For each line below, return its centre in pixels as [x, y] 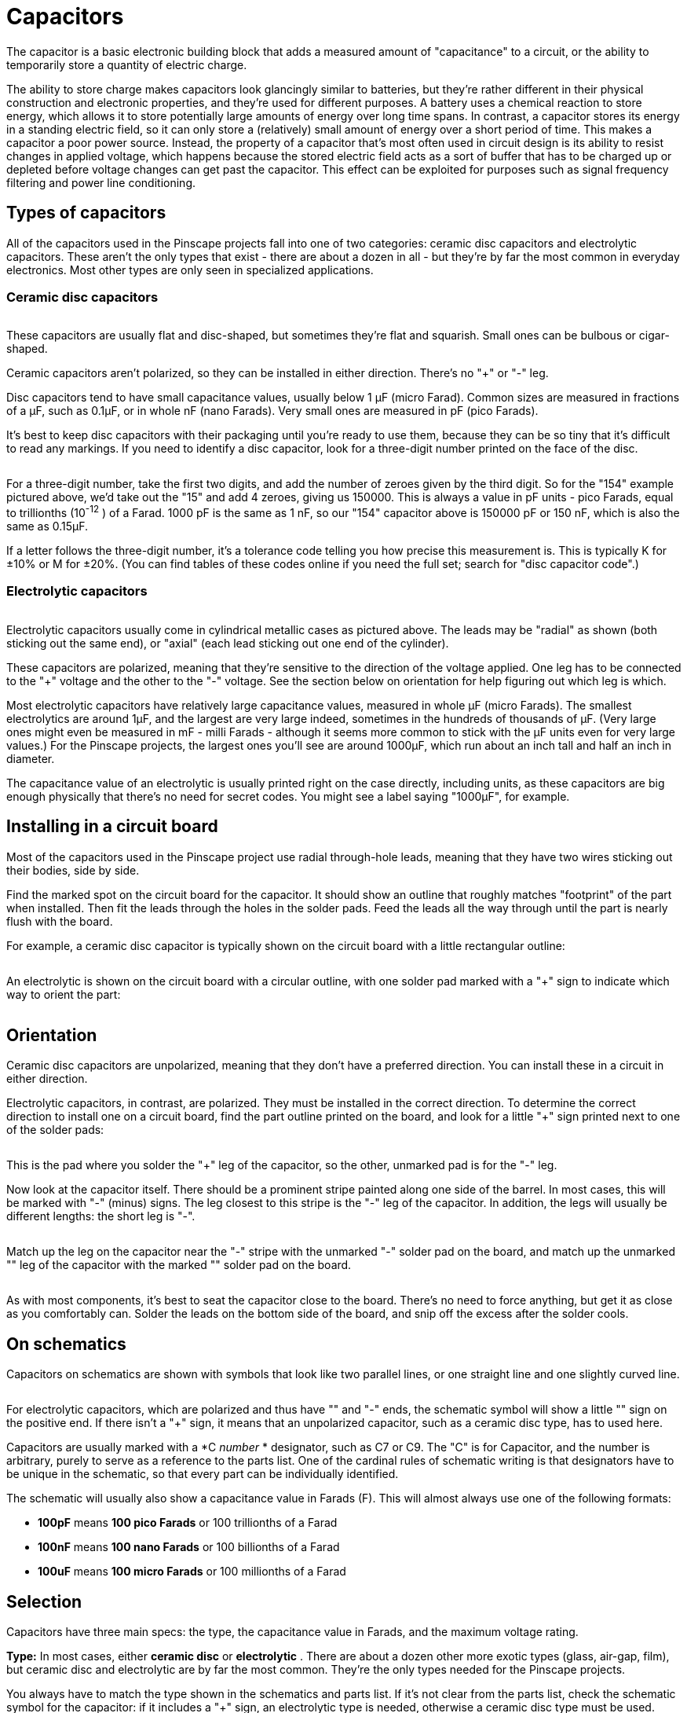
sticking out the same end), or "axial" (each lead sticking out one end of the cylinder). [228, 643]
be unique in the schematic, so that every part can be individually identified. [203, 1474]
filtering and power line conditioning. [101, 182]
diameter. [31, 758]
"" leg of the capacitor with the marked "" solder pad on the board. [179, 1265]
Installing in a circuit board [112, 827]
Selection [44, 1601]
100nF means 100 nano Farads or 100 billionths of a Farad [189, 1547]
